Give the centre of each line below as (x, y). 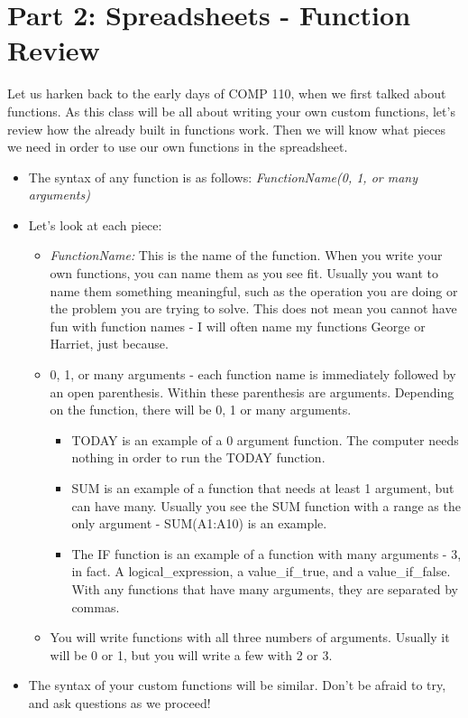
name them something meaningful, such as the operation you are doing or (254, 290)
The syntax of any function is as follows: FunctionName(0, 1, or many (223, 177)
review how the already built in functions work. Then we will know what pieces (226, 129)
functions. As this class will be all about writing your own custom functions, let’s (231, 111)
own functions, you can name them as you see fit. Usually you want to (244, 273)
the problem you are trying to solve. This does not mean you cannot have (253, 308)
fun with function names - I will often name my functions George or (238, 326)
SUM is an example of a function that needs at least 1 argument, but (263, 488)
